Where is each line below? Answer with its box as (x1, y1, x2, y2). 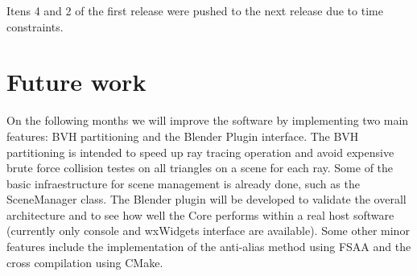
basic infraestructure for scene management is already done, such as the (6, 175, 360, 192)
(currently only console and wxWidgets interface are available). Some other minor (6, 222, 410, 239)
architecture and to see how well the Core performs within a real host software (6, 206, 394, 223)
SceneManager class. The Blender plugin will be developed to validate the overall (6, 191, 407, 208)
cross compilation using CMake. (6, 253, 163, 270)
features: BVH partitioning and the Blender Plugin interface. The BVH (6, 127, 359, 144)
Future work (6, 65, 147, 98)
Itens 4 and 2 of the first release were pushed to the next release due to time (6, 2, 383, 19)
